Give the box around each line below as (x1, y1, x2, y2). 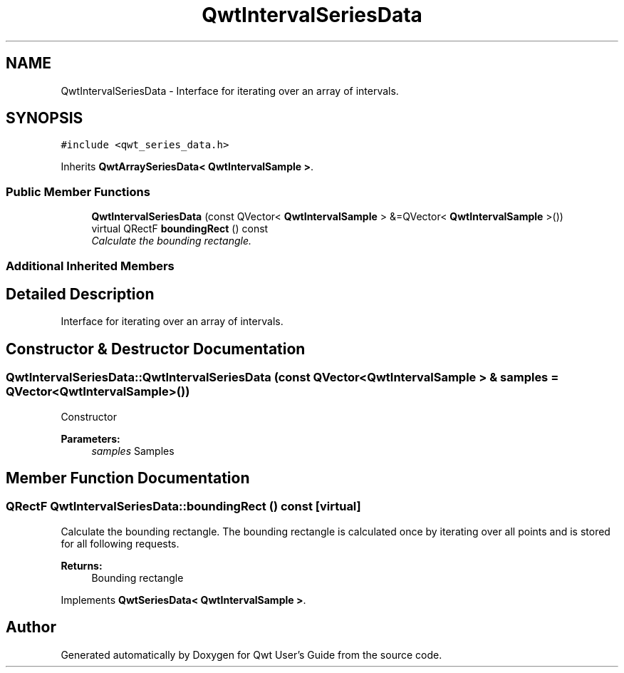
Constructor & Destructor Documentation (6, 339, 306, 358)
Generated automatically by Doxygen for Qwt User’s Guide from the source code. (61, 648, 442, 661)
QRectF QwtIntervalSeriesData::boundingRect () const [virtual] (6, 499, 361, 514)
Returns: (61, 559, 103, 572)
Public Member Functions (6, 184, 150, 199)
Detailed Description (6, 284, 155, 303)
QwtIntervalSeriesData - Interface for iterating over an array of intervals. (61, 84, 399, 97)
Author (6, 618, 56, 637)
